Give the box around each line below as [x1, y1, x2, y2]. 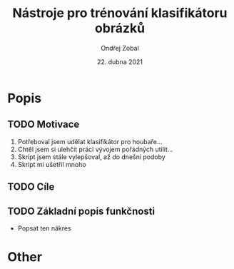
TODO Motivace [7, 118, 80, 131]
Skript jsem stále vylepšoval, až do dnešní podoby [17, 152, 166, 161]
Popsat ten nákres [17, 223, 71, 233]
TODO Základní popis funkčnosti [7, 205, 156, 217]
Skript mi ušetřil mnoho [17, 160, 87, 168]
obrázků [95, 20, 145, 36]
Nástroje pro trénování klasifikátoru [12, 5, 228, 21]
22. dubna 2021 [96, 57, 143, 66]
